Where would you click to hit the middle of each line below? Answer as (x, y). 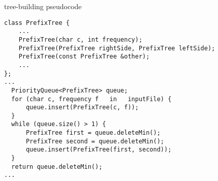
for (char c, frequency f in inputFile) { (91, 99)
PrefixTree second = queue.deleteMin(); (95, 141)
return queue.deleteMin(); (57, 167)
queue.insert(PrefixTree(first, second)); (99, 150)
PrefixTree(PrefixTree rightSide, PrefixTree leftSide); (117, 48)
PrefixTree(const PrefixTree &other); (84, 57)
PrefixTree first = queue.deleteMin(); (93, 133)
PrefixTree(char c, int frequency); (81, 39)
